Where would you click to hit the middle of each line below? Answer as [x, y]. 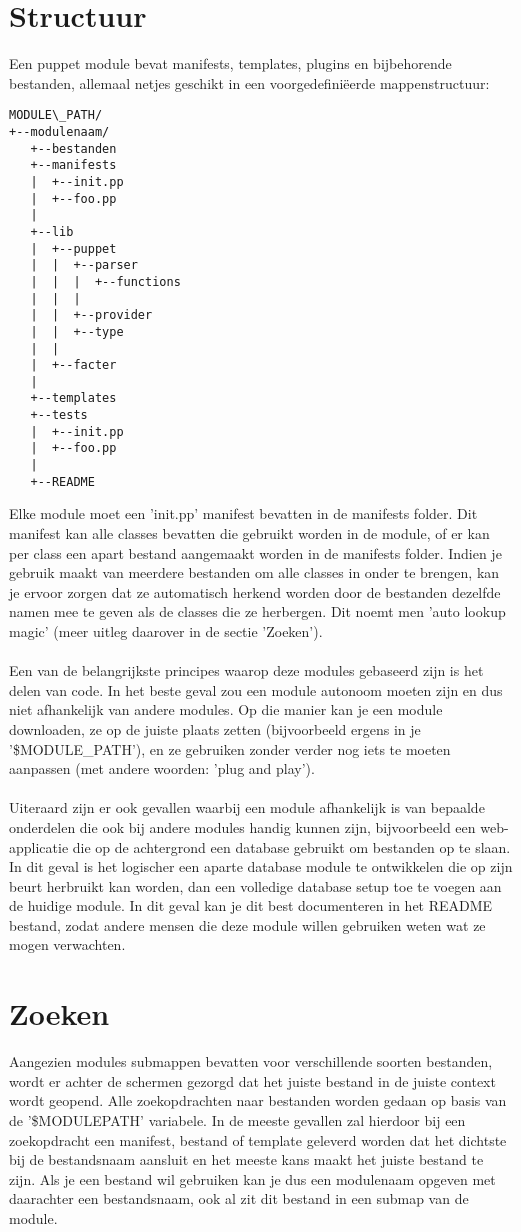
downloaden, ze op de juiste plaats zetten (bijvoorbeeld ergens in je [215, 728]
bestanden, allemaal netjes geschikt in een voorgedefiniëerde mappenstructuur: [249, 82]
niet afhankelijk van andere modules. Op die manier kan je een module [226, 709]
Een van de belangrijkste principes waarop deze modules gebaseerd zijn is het [246, 670]
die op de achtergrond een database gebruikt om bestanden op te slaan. [291, 846]
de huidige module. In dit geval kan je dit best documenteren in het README [251, 905]
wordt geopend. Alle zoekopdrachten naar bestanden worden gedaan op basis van [258, 1100]
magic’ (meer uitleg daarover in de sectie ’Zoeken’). [166, 630]
